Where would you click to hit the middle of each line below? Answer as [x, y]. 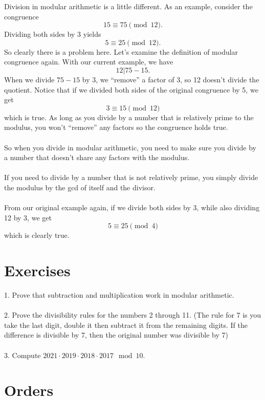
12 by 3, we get [28, 217]
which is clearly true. [37, 235]
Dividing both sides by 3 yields [53, 34]
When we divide [29, 79]
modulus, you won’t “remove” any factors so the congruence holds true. [116, 127]
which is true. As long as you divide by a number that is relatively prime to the [129, 117]
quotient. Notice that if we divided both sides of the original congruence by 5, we [131, 89]
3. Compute [23, 355]
